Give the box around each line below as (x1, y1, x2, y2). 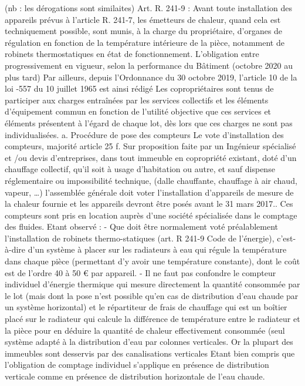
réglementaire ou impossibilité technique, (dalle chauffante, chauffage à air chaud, (5, 174, 297, 186)
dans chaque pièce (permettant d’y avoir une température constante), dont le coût (5, 255, 300, 267)
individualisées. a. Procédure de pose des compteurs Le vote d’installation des (5, 128, 284, 140)
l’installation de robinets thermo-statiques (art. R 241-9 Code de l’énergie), (5, 231, 274, 244)
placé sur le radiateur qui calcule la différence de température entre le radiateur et (5, 313, 300, 325)
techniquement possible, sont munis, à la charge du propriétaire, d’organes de (5, 25, 283, 37)
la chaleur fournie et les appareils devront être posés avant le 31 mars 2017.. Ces (5, 197, 293, 210)
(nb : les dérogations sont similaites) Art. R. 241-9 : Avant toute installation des (5, 2, 293, 14)
